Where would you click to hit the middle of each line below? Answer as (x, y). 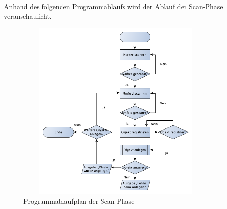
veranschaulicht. (28, 16)
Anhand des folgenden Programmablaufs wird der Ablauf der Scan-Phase (113, 6)
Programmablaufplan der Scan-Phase (79, 200)
